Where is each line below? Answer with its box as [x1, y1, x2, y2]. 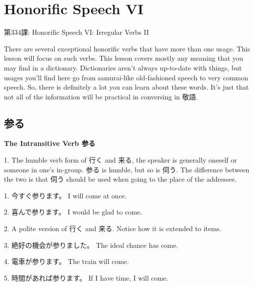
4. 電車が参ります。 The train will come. [4, 256, 129, 266]
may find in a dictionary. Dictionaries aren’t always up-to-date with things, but [4, 62, 242, 72]
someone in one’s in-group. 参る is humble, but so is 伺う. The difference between [4, 164, 250, 174]
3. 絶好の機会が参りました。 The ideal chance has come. [4, 239, 178, 250]
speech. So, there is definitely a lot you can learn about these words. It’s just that [4, 82, 249, 92]
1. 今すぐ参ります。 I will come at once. [4, 190, 127, 200]
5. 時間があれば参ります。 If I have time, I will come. [4, 272, 168, 283]
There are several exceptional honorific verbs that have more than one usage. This [4, 43, 250, 53]
